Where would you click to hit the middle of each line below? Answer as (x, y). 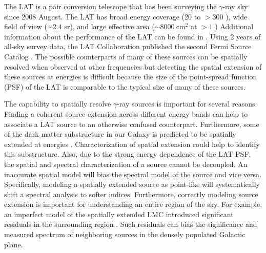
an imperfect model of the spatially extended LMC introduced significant (119, 214)
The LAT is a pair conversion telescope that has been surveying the (110, 6)
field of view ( (26, 26)
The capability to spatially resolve (58, 104)
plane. (14, 244)
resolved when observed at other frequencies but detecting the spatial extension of (133, 66)
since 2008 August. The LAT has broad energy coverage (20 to (103, 16)
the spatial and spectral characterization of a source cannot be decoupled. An (126, 164)
